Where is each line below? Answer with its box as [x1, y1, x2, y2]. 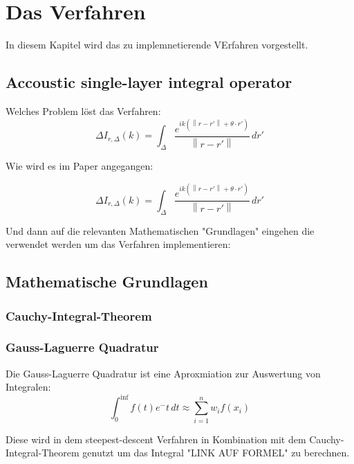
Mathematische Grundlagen [6, 271, 208, 292]
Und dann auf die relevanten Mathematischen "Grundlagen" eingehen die [6, 223, 315, 238]
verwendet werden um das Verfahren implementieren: [6, 237, 231, 251]
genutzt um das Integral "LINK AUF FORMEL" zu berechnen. [82, 445, 350, 460]
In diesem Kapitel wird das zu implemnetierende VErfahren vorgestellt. [6, 37, 308, 52]
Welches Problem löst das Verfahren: [6, 103, 161, 118]
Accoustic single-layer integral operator [6, 71, 292, 93]
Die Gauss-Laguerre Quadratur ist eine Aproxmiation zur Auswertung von [6, 366, 321, 380]
